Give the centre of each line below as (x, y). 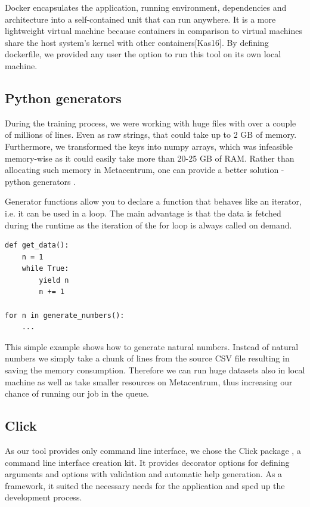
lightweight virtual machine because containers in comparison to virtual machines (154, 31)
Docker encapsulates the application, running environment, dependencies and (146, 7)
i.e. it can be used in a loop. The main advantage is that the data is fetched (143, 213)
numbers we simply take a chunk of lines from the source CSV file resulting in (147, 358)
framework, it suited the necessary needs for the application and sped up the (145, 485)
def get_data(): (37, 245)
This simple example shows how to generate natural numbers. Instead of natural (152, 346)
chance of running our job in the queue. (77, 393)
